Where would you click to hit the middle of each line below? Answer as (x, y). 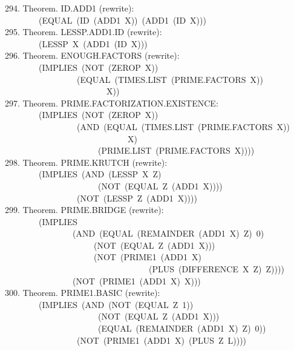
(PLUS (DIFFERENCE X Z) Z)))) (216, 269)
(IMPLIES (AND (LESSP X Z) (100, 174)
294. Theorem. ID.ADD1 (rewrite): (70, 8)
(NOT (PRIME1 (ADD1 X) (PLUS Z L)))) (162, 340)
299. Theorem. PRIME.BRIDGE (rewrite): (84, 210)
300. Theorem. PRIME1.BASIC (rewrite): (83, 293)
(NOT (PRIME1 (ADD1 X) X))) (136, 280)
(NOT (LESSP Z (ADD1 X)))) (137, 198)
